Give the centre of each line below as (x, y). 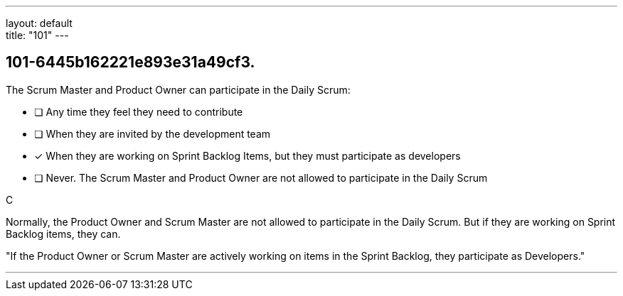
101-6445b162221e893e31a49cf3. (131, 62)
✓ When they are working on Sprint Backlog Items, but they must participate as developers (247, 155)
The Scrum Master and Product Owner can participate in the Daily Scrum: (178, 89)
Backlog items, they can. (63, 234)
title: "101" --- (37, 35)
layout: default (39, 23)
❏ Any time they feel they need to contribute (139, 111)
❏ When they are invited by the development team (153, 133)
